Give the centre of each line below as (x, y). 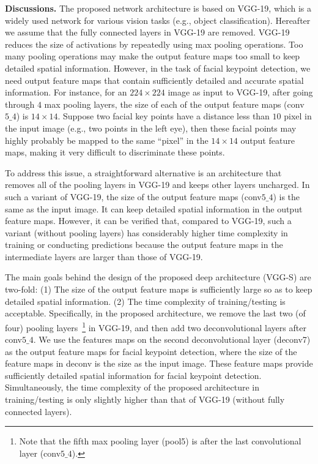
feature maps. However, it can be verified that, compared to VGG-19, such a (148, 221)
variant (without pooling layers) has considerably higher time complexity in (146, 232)
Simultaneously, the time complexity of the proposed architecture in (132, 387)
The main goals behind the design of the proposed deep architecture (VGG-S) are (158, 277)
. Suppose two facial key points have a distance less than (164, 116)
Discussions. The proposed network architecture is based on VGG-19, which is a (158, 8)
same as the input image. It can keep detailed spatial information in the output (154, 208)
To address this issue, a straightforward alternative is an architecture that (143, 172)
